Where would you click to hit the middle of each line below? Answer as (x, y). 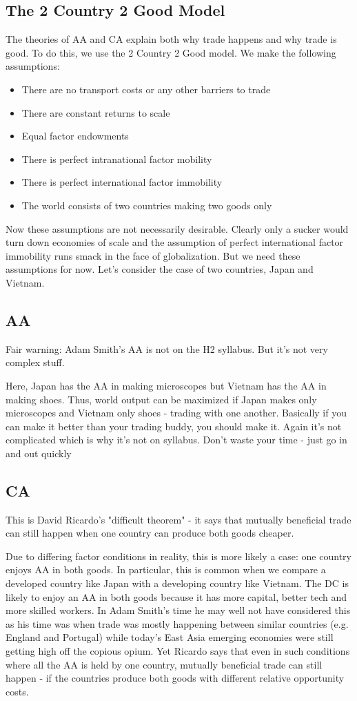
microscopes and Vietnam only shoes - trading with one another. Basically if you (176, 413)
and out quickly (39, 453)
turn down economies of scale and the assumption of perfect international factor (175, 242)
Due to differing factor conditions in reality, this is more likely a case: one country (178, 556)
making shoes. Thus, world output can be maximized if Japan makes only (161, 399)
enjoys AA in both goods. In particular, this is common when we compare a (166, 569)
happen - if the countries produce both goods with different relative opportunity (175, 678)
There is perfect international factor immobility (122, 182)
